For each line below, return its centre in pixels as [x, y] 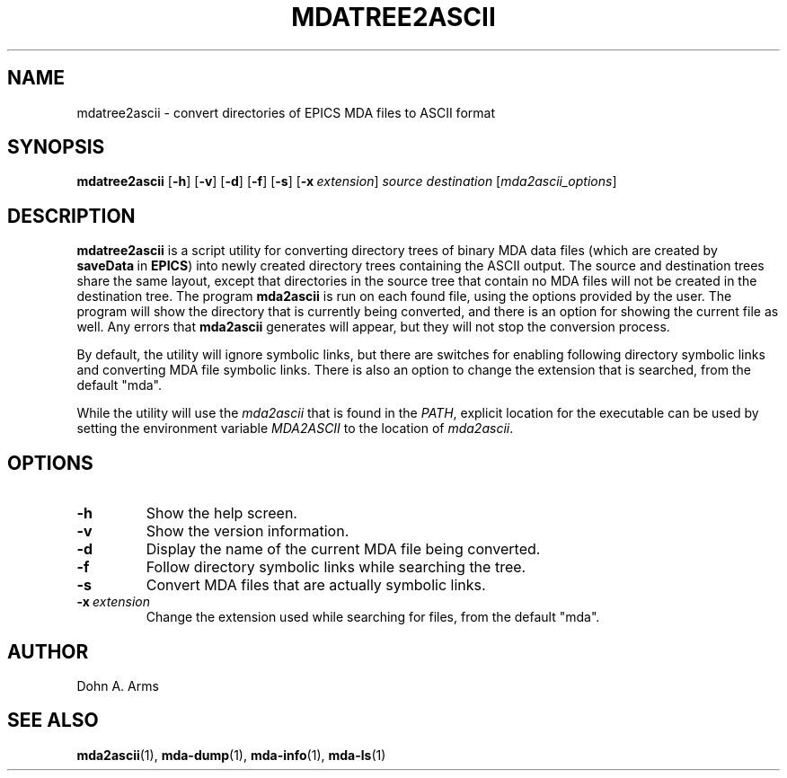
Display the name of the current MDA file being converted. [343, 549]
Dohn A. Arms [118, 685]
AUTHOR [48, 651]
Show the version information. [248, 531]
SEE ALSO [53, 721]
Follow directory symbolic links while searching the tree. [336, 567]
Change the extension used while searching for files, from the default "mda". [373, 617]
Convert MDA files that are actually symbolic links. [316, 585]
